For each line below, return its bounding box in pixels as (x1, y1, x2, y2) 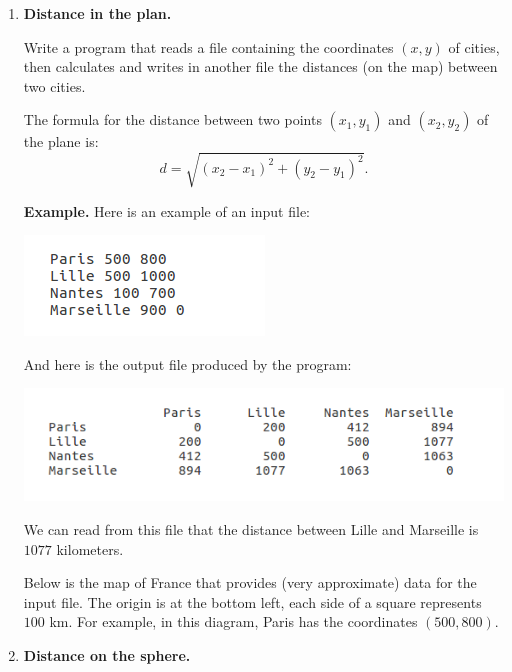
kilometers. (56, 538, 124, 559)
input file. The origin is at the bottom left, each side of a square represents (23, 591, 482, 612)
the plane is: (23, 131, 99, 152)
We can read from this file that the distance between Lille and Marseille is (23, 518, 479, 539)
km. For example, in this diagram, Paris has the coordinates (49, 611, 418, 632)
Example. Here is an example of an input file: (23, 200, 310, 221)
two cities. (23, 75, 86, 96)
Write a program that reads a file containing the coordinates (23, 36, 394, 57)
